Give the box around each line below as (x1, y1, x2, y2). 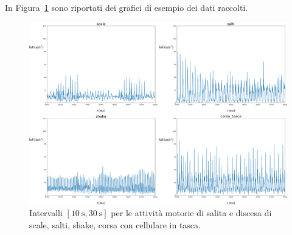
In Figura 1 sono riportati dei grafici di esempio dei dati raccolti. (5, 1, 248, 13)
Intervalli (29, 206, 63, 219)
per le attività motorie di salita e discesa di (111, 206, 272, 219)
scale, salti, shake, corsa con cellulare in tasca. (29, 218, 201, 231)
